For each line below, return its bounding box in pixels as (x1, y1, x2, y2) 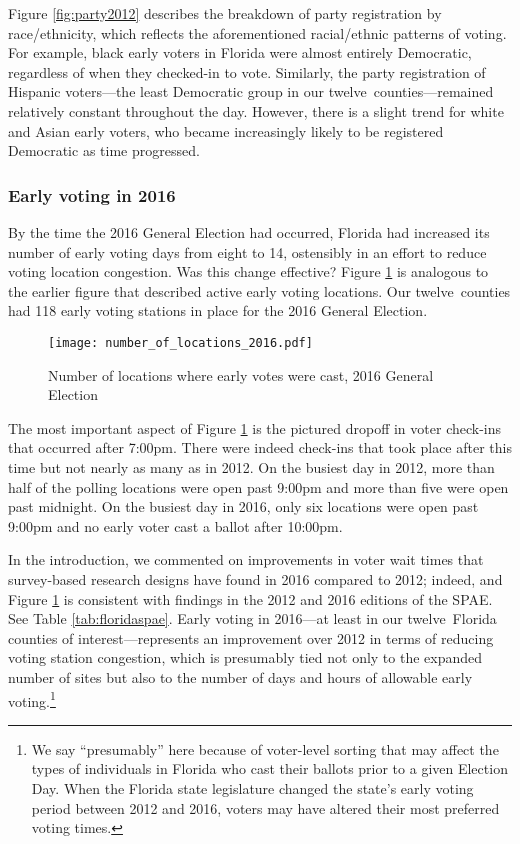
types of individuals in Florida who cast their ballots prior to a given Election (31, 758, 508, 779)
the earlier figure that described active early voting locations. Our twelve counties (8, 280, 511, 301)
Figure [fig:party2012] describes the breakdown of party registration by (8, 3, 442, 23)
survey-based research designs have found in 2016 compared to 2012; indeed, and (8, 568, 503, 589)
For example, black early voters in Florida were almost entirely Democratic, (8, 42, 472, 63)
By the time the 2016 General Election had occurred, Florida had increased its (8, 221, 490, 242)
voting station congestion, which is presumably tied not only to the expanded (8, 647, 483, 668)
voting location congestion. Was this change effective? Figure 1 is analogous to (8, 261, 489, 282)
